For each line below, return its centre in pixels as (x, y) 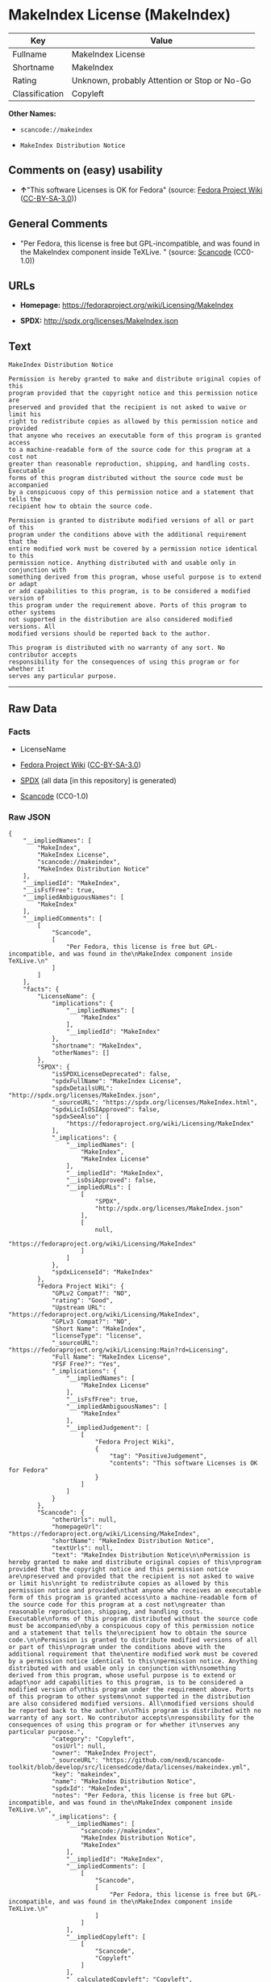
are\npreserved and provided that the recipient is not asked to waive (131, 1577)
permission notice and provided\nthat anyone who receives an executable (135, 1591)
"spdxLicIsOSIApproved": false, (106, 1110)
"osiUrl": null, (79, 1746)
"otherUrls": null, (84, 1520)
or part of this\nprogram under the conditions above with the (117, 1647)
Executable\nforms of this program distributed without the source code (133, 1619)
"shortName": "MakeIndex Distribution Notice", (133, 1541)
